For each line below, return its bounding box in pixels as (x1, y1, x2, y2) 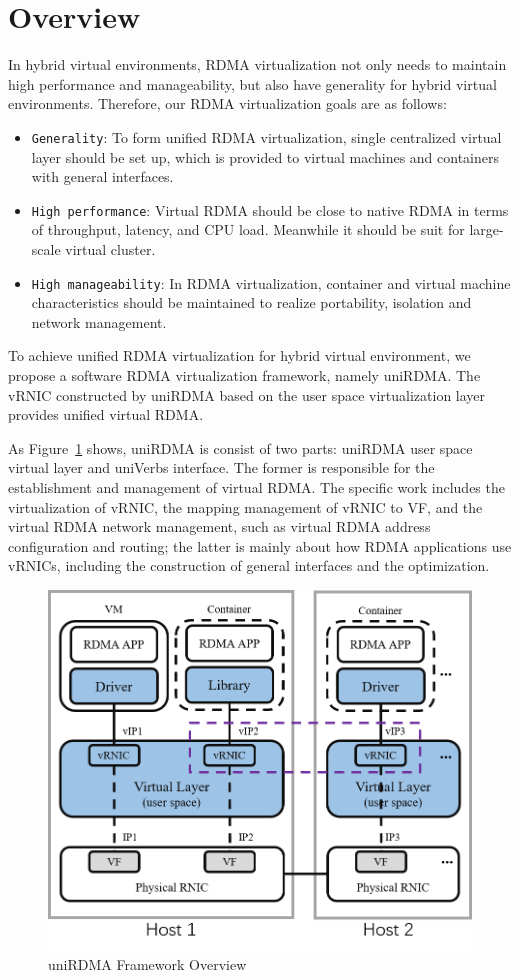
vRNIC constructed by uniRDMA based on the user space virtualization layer (8, 384, 486, 405)
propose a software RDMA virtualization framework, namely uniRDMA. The (8, 365, 481, 386)
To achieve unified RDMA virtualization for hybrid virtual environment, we (8, 345, 471, 366)
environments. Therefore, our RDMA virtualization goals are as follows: (8, 93, 447, 114)
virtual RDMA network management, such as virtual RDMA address (8, 516, 431, 537)
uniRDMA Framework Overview (48, 954, 247, 975)
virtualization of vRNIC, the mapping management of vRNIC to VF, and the (8, 496, 483, 517)
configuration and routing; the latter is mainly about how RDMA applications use (8, 535, 512, 556)
